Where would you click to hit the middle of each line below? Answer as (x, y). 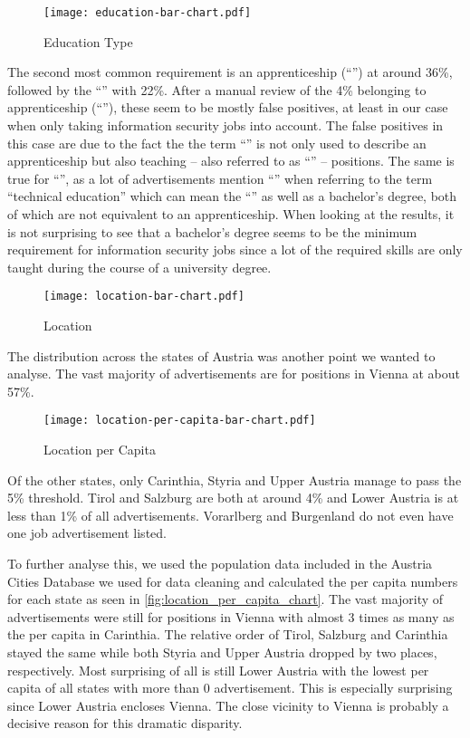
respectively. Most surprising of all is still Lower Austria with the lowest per (218, 670)
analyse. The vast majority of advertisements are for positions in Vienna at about (234, 374)
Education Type (88, 41)
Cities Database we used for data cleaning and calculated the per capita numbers (233, 581)
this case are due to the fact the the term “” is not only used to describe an (217, 143)
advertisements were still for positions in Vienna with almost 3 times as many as (231, 616)
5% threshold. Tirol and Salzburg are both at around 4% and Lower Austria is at (233, 498)
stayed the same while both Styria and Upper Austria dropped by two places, (222, 652)
